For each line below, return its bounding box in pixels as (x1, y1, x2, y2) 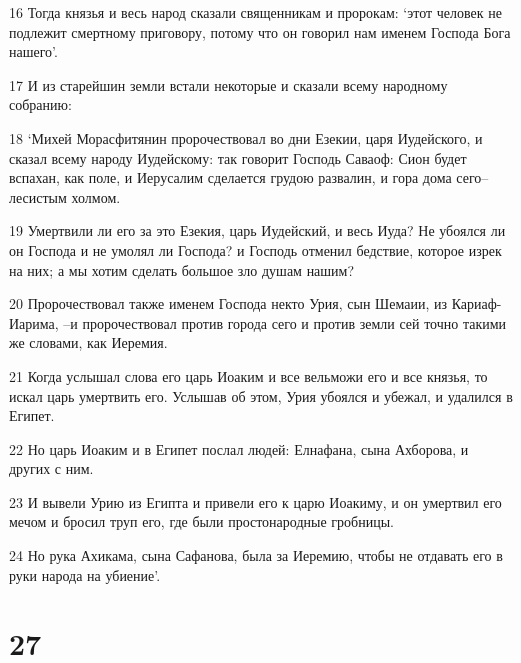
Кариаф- (451, 293, 502, 314)
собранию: (9, 94, 72, 115)
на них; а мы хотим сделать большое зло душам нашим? (9, 259, 355, 280)
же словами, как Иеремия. (9, 332, 168, 353)
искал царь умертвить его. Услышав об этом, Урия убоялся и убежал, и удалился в (9, 385, 513, 406)
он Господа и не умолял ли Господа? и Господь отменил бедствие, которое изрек (9, 239, 502, 260)
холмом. (71, 186, 121, 207)
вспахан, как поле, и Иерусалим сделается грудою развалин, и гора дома (9, 167, 452, 188)
